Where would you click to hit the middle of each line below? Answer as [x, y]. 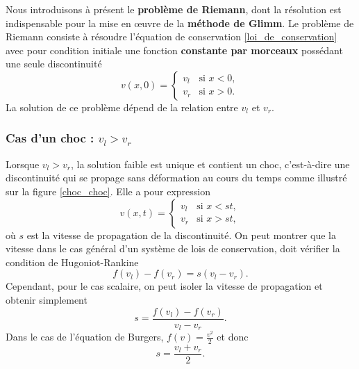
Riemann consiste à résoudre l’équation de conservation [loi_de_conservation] [172, 36]
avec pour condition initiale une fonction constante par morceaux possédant [174, 50]
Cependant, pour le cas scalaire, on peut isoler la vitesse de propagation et [164, 286]
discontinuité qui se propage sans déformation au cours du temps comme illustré [176, 178]
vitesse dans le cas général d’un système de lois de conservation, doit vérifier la [173, 248]
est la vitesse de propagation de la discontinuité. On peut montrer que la [182, 235]
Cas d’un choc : [50, 138]
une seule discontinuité [54, 64]
